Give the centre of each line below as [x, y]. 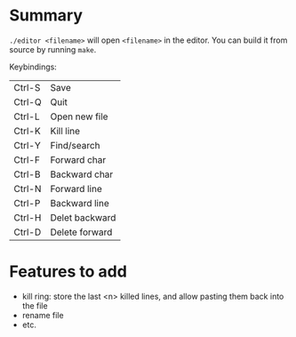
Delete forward [81, 232]
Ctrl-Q [28, 101]
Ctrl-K [28, 131]
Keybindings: [33, 67]
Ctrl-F [27, 159]
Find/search [75, 145]
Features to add [68, 272]
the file [35, 305]
